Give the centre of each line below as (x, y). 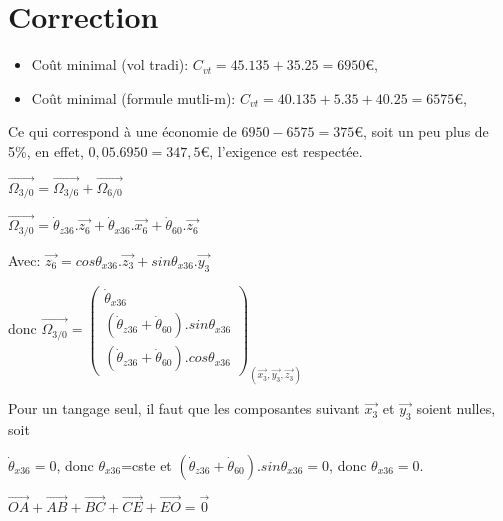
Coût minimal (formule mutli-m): (133, 97)
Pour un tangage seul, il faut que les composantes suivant (184, 408)
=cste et (146, 464)
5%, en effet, (46, 150)
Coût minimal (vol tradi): (110, 64)
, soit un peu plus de (426, 131)
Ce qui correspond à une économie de (122, 131)
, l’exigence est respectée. (286, 150)
